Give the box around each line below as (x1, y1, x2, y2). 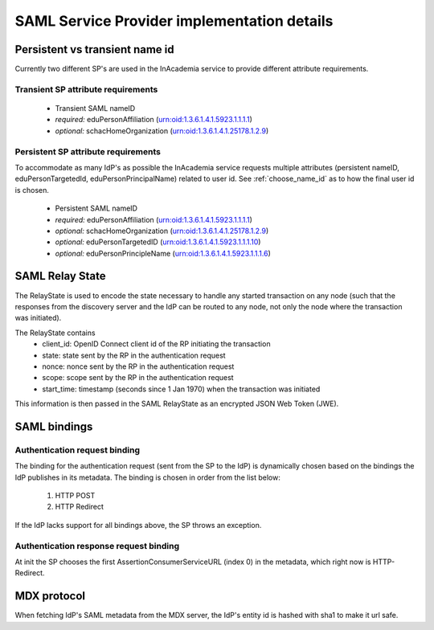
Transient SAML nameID (55, 104, 136, 113)
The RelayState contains (14, 328, 96, 337)
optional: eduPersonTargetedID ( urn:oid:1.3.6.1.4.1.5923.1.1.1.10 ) (55, 237, 261, 247)
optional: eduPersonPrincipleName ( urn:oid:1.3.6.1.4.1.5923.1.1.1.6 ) (55, 248, 271, 258)
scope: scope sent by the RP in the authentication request (42, 373, 234, 382)
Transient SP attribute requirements (14, 84, 158, 95)
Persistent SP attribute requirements (14, 145, 161, 157)
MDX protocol (14, 589, 86, 603)
